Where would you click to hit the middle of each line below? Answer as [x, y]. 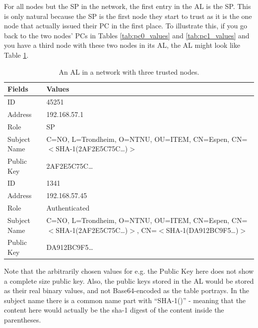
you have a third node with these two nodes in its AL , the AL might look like [122, 45]
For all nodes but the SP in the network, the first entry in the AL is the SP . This [128, 6]
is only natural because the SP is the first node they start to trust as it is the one [128, 16]
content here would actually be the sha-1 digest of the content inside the [114, 310]
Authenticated [68, 208]
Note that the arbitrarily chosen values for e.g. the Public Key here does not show [129, 271]
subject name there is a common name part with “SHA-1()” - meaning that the [125, 300]
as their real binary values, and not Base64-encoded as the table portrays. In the [127, 290]
